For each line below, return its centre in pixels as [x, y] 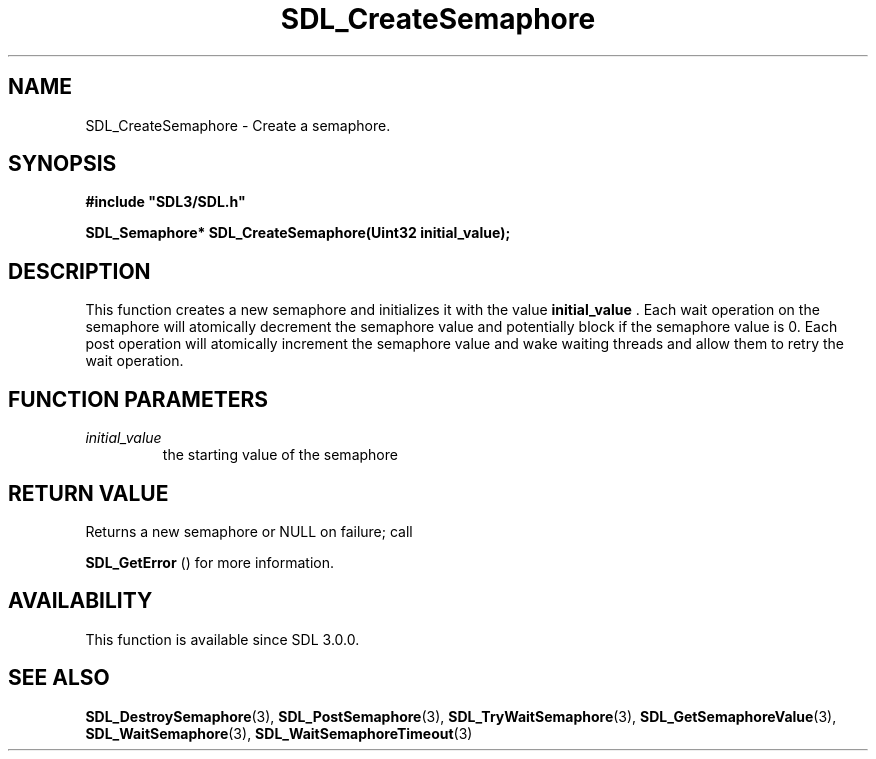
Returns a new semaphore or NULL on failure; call [249, 531]
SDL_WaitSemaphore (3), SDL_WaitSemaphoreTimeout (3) [279, 733]
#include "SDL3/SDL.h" [165, 202]
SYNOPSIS [62, 164]
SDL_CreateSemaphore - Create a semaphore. [238, 125]
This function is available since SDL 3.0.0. [222, 639]
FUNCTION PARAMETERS [138, 399]
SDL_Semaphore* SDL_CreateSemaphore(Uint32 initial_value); [298, 233]
